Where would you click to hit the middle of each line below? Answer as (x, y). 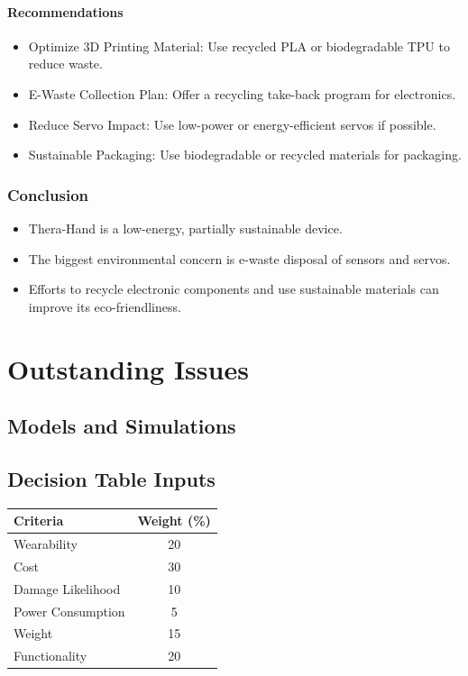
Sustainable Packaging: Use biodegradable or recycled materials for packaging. (245, 155)
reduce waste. (65, 64)
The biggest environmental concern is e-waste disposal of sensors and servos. (239, 258)
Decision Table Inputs (111, 478)
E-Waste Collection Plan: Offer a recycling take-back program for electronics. (242, 93)
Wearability (46, 544)
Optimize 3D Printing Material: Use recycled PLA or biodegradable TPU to (239, 46)
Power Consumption (69, 611)
